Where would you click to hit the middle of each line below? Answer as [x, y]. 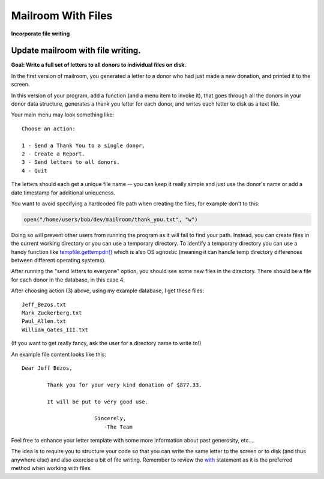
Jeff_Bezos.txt [44, 304]
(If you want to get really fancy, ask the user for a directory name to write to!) [106, 343]
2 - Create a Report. [53, 154]
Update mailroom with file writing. [76, 51]
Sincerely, [110, 418]
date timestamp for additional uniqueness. [63, 193]
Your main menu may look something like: [63, 115]
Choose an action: [49, 128]
